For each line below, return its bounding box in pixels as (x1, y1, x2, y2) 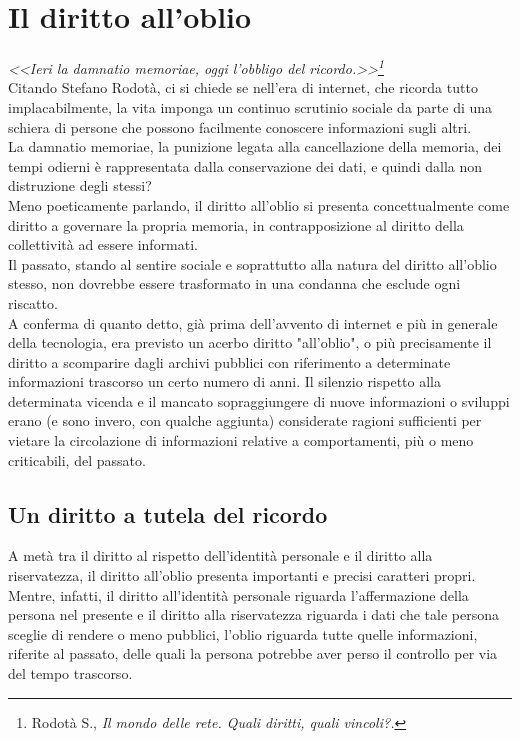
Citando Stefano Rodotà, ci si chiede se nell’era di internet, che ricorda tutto (8, 77, 478, 98)
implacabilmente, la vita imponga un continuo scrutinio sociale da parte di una (8, 96, 493, 117)
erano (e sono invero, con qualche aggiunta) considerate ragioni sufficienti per (8, 410, 482, 431)
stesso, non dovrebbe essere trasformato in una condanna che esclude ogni (8, 273, 461, 294)
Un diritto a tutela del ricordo (8, 498, 328, 529)
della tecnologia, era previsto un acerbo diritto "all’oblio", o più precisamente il (8, 332, 492, 353)
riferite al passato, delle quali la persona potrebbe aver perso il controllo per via (8, 643, 498, 664)
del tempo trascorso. (8, 663, 133, 684)
